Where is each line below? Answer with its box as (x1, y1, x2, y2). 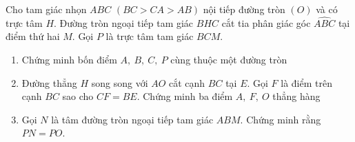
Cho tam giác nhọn (6, 2, 87, 16)
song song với (91, 75, 148, 90)
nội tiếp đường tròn (203, 2, 285, 16)
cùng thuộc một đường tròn (170, 52, 287, 66)
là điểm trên (281, 75, 332, 90)
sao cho (62, 89, 94, 103)
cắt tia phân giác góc (221, 15, 311, 30)
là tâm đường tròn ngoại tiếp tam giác (51, 112, 214, 126)
